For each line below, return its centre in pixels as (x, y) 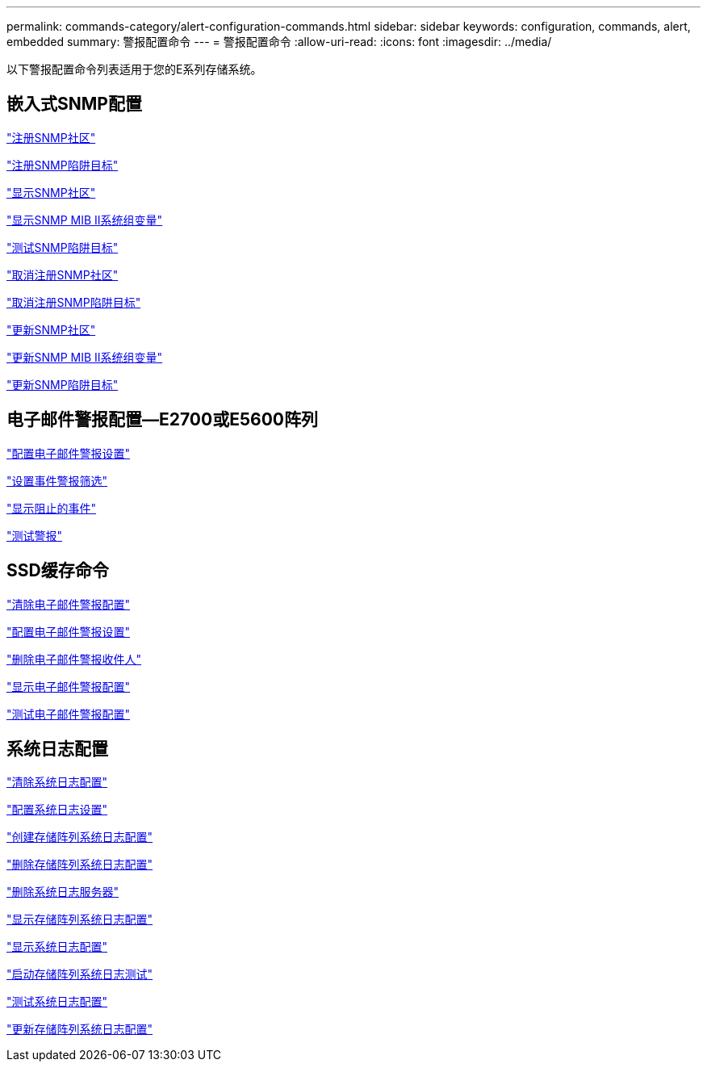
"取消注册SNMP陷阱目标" (74, 302)
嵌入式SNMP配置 (74, 104)
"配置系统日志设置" (57, 810)
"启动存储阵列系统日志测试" (80, 974)
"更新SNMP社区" (51, 329)
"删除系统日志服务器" (63, 892)
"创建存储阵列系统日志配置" (80, 837)
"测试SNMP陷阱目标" (63, 247)
